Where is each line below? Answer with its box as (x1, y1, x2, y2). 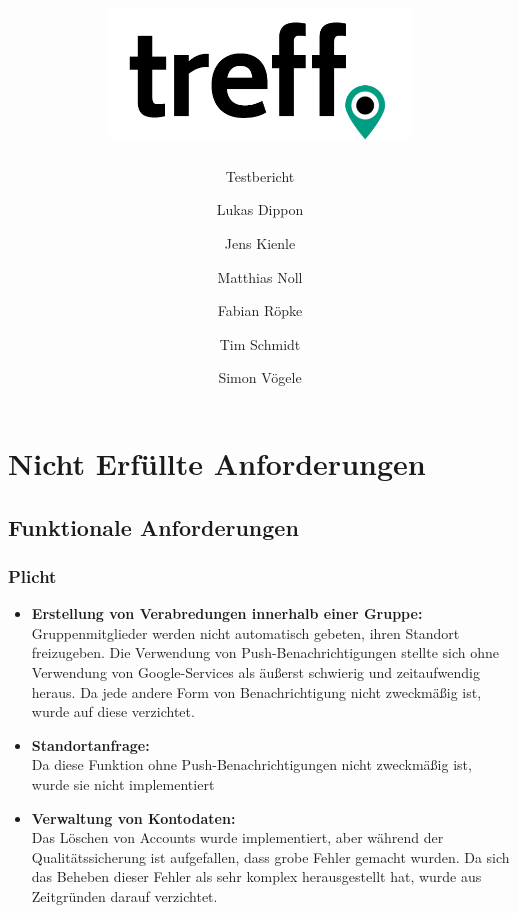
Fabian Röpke (217, 300, 303, 321)
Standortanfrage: (31, 734, 150, 755)
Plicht (8, 563, 57, 588)
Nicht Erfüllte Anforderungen (8, 443, 426, 484)
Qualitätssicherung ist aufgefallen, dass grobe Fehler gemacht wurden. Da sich (31, 846, 510, 867)
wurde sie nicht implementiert (31, 773, 215, 794)
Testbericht (225, 165, 295, 186)
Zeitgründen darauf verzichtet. (31, 885, 218, 906)
